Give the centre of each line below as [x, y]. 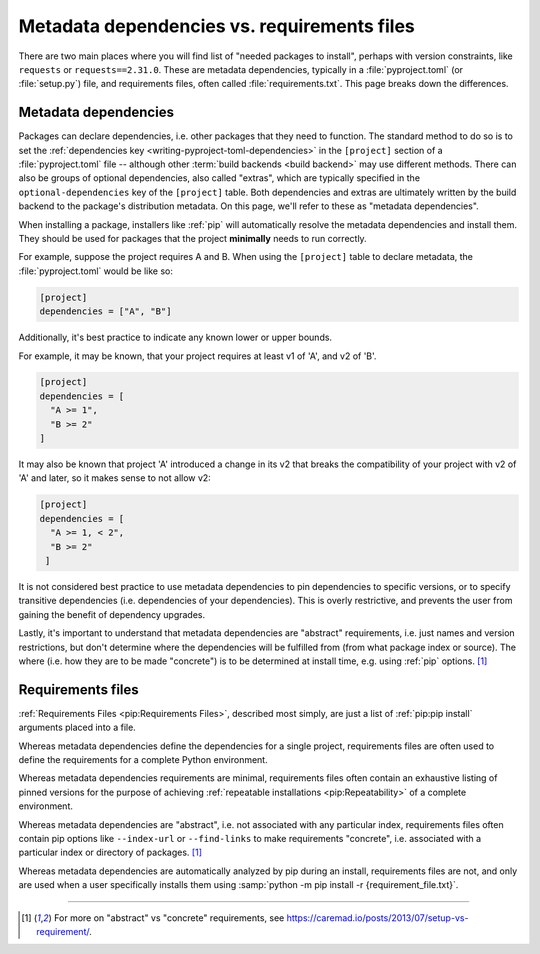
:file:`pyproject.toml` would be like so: [96, 271]
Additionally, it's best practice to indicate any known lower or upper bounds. [175, 337]
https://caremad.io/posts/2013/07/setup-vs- [377, 917]
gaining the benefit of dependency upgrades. [112, 614]
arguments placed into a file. [77, 727]
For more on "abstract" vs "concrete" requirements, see [169, 917]
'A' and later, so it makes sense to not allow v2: [115, 478]
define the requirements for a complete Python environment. [143, 759]
